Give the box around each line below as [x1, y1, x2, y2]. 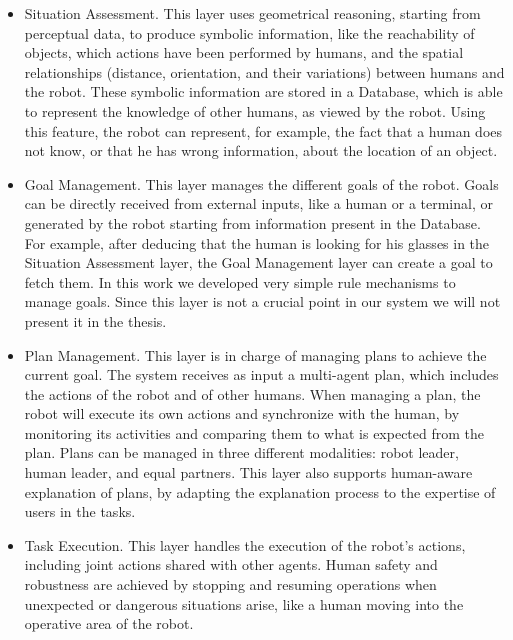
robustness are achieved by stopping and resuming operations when [24, 574, 437, 595]
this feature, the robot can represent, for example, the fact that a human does [24, 120, 502, 141]
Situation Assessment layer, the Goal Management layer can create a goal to [24, 252, 493, 273]
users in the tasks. [24, 501, 136, 522]
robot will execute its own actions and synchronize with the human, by [24, 403, 460, 424]
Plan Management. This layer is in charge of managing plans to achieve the [24, 344, 487, 365]
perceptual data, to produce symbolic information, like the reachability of [24, 22, 475, 43]
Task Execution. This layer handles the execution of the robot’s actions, [24, 534, 466, 555]
